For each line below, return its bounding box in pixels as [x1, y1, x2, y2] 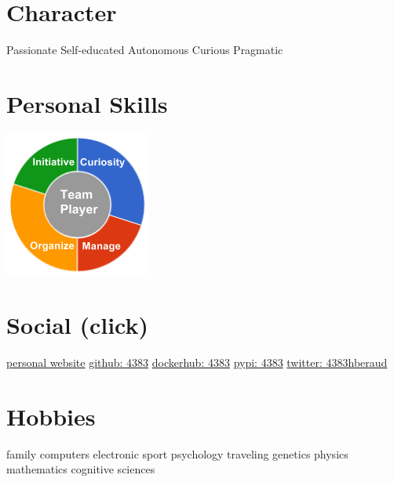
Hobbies [6, 400, 96, 432]
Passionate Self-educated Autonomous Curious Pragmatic [6, 41, 283, 57]
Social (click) [6, 309, 149, 341]
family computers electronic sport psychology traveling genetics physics [6, 445, 348, 462]
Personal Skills [6, 87, 168, 119]
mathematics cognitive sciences [6, 461, 155, 477]
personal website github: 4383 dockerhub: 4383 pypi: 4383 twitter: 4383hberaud [6, 354, 388, 371]
